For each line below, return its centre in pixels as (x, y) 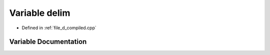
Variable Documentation (48, 42)
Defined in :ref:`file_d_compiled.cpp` (59, 28)
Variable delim (40, 13)
